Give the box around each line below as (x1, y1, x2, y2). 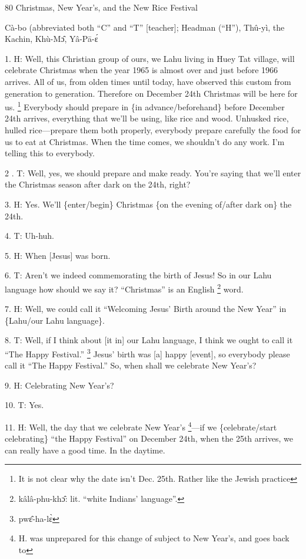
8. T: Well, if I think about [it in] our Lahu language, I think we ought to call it (5, 334, 293, 346)
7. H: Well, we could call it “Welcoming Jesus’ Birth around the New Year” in (5, 302, 287, 315)
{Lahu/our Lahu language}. (5, 314, 105, 326)
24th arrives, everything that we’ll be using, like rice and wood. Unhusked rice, (5, 112, 289, 124)
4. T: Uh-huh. (5, 229, 55, 242)
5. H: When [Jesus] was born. (5, 249, 111, 261)
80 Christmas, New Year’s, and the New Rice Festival (5, 1, 198, 13)
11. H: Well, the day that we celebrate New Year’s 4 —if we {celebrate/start (5, 419, 277, 433)
